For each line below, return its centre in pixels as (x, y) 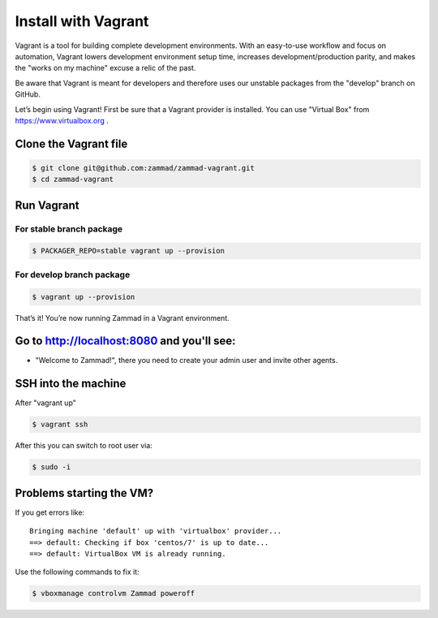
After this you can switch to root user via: (84, 446)
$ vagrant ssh (60, 425)
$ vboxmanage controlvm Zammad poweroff (113, 594)
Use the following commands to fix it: (77, 572)
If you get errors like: (50, 512)
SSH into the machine (71, 384)
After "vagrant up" (46, 403)
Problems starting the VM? (84, 493)
